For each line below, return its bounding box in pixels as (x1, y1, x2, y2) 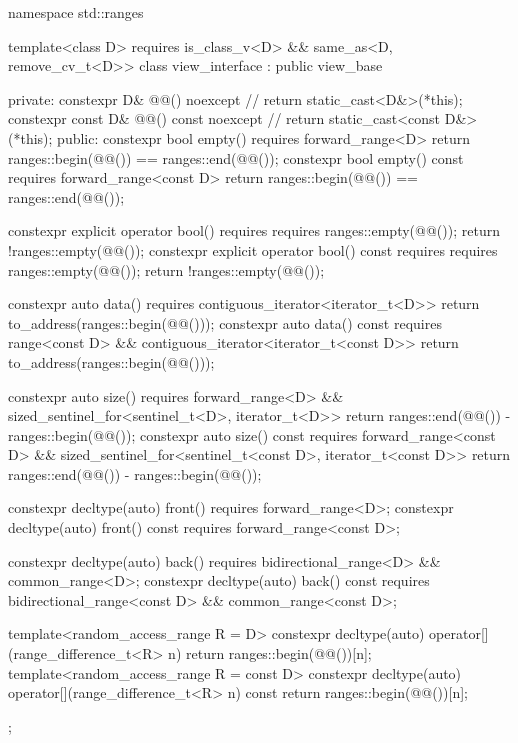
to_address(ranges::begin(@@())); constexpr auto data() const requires (8, 312, 442, 333)
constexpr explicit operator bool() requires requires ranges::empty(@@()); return (8, 220, 500, 241)
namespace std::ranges (8, 2, 144, 22)
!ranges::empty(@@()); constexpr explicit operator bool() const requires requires (8, 239, 498, 260)
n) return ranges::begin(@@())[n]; (168, 643, 372, 664)
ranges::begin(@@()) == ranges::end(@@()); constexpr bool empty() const (8, 147, 464, 168)
